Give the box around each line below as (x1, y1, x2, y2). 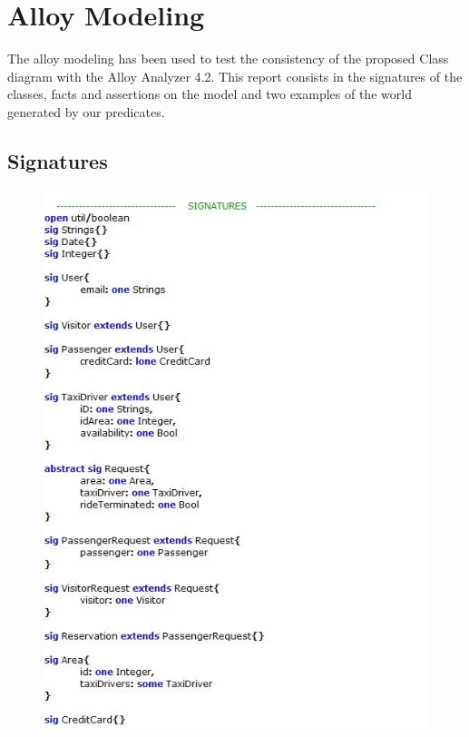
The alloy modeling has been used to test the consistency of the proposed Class (7, 49, 449, 68)
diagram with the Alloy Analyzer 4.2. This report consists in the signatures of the (7, 66, 463, 85)
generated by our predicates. (7, 102, 165, 121)
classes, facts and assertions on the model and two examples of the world (7, 84, 412, 103)
